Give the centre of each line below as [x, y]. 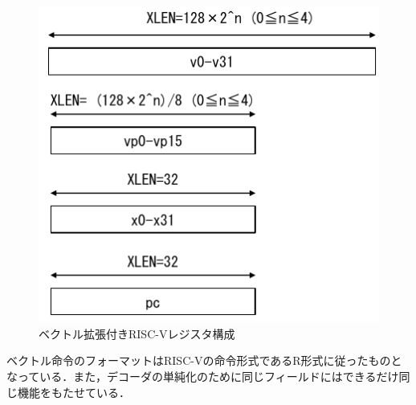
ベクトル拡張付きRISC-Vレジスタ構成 [137, 333]
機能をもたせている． [73, 392]
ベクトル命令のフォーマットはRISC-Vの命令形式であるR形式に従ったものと [204, 360]
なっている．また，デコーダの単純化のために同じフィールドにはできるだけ [203, 376]
